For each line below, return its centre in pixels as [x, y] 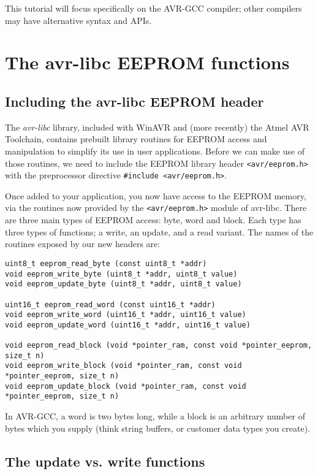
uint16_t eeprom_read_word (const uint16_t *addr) [110, 304]
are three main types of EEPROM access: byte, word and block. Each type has [153, 220]
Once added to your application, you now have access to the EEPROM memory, [156, 195]
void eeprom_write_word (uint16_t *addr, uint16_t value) [126, 315]
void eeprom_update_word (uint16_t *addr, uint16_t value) [128, 325]
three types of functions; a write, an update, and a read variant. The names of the [159, 231]
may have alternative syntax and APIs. [78, 20]
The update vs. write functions [105, 461]
